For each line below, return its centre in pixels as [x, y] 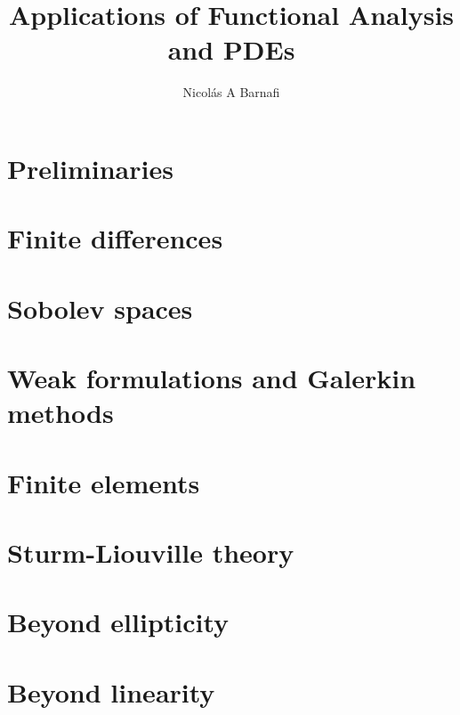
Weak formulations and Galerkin [212, 378]
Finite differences [115, 238]
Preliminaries [90, 168]
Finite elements [104, 482]
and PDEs [231, 49]
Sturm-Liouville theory [151, 552]
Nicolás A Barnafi [231, 92]
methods [61, 413]
